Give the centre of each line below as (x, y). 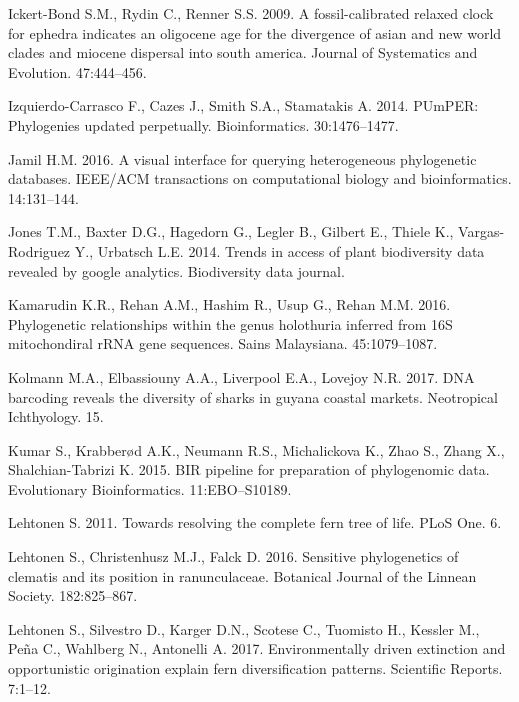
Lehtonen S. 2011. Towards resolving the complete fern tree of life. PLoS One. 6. (255, 522)
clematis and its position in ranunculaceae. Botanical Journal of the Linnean (242, 575)
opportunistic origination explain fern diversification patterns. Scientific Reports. (255, 668)
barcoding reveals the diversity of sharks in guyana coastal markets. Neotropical (253, 396)
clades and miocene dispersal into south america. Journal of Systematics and (243, 52)
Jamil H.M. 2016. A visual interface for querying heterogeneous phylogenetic (242, 158)
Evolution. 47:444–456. (77, 71)
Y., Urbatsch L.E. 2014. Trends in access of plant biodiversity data (279, 250)
